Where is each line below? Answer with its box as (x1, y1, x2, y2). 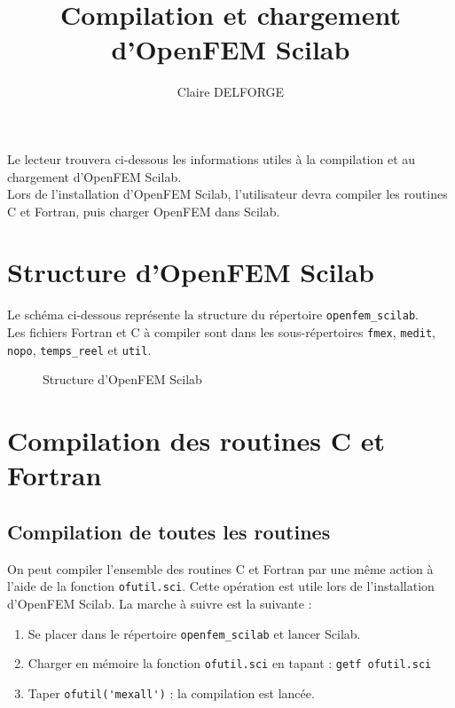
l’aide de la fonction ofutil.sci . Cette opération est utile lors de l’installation (7, 577, 435, 595)
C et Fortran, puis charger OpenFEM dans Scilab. (7, 201, 280, 220)
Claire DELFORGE (177, 83, 285, 101)
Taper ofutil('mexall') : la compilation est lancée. (27, 683, 315, 702)
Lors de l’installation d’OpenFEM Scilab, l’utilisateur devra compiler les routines (7, 185, 448, 203)
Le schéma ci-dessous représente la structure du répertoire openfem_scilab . (7, 305, 419, 324)
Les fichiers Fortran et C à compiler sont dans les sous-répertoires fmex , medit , (7, 323, 435, 342)
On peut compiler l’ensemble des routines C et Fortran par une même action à (7, 559, 434, 578)
